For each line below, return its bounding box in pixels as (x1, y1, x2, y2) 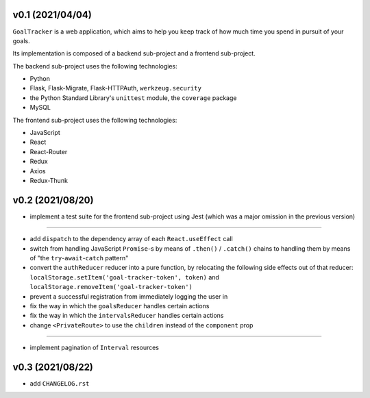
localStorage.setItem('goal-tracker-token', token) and (29, 273, 219, 281)
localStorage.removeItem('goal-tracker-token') (29, 283, 193, 291)
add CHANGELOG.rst (29, 380, 90, 388)
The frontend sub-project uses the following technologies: (12, 116, 177, 124)
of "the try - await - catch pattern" (29, 254, 129, 262)
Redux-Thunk (29, 176, 69, 184)
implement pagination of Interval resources (29, 343, 159, 352)
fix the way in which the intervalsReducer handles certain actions (29, 312, 224, 320)
